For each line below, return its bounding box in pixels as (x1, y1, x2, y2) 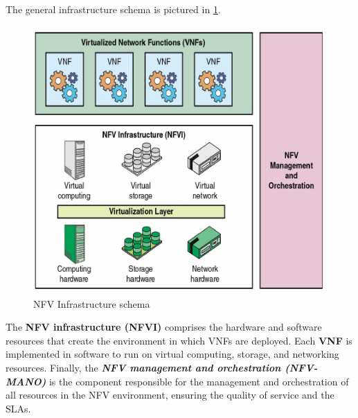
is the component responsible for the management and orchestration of (48, 374, 349, 388)
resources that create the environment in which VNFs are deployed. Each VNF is (6, 333, 352, 347)
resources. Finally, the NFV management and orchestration (6, 360, 281, 374)
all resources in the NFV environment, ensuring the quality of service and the (6, 387, 334, 402)
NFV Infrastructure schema (33, 296, 150, 311)
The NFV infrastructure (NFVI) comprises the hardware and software (6, 320, 322, 334)
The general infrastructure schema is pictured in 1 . (6, 2, 221, 16)
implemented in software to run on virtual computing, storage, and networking (6, 347, 339, 361)
